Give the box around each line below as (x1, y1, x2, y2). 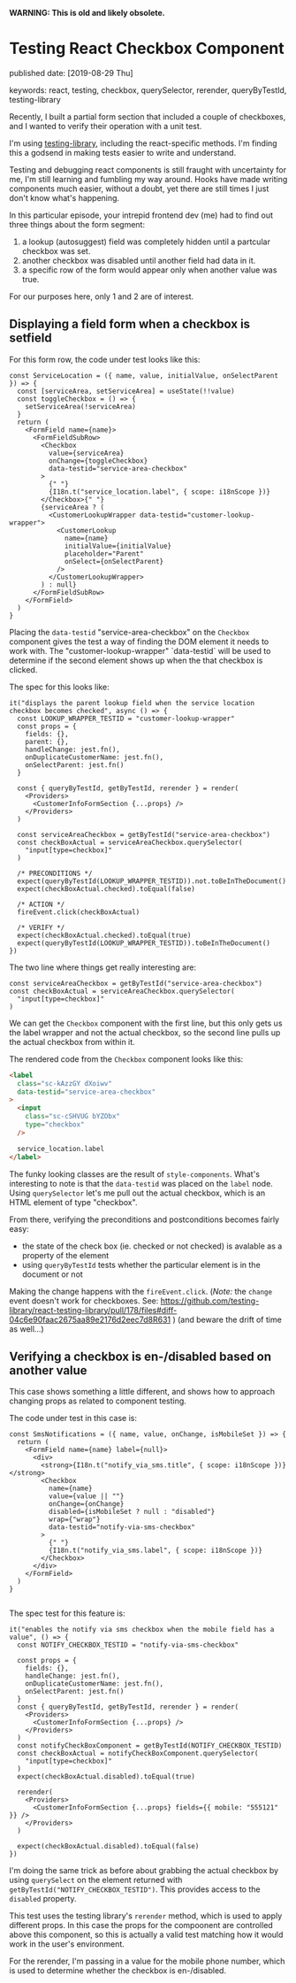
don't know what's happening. (9, 192, 120, 203)
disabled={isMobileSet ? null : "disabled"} (48, 1508, 216, 1517)
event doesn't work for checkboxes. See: (9, 1295, 159, 1306)
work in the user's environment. (9, 1939, 125, 1949)
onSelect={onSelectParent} (65, 557, 164, 565)
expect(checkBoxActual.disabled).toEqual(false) (17, 1842, 200, 1851)
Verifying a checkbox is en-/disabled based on (9, 1349, 272, 1364)
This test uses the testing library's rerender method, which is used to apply (9, 1910, 283, 1921)
